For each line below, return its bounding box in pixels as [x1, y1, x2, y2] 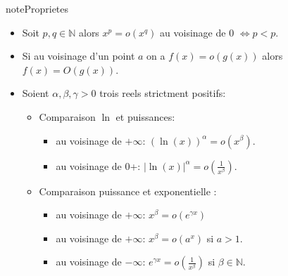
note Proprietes [6, 1, 69, 15]
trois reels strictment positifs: [99, 86, 226, 100]
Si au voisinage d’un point [22, 48, 135, 63]
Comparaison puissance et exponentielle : [39, 183, 217, 198]
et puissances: [115, 109, 175, 124]
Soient [22, 86, 49, 100]
